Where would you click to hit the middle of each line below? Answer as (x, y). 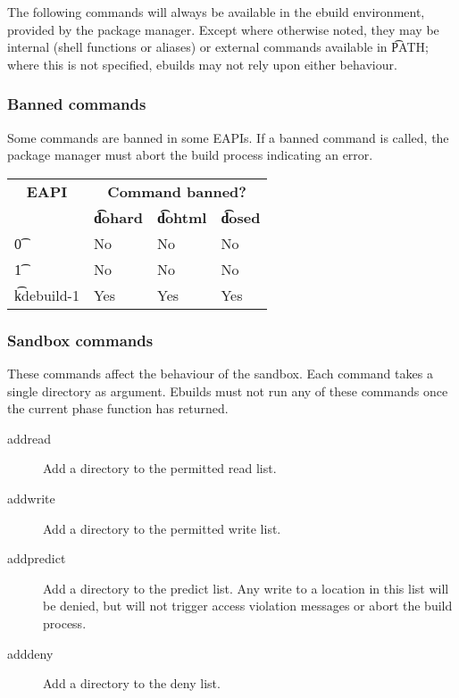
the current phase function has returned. (118, 408)
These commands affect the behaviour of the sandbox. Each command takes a (220, 373)
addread (29, 438)
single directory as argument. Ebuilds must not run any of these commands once (228, 391)
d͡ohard (118, 217)
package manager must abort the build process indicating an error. (190, 155)
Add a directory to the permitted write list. (162, 528)
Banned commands (77, 104)
